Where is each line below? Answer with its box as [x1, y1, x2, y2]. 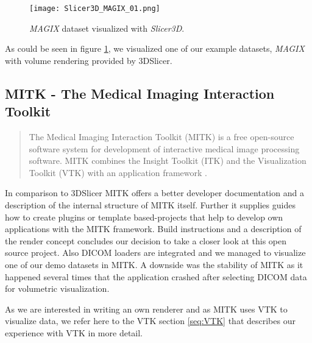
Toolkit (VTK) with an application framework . [29, 166, 207, 179]
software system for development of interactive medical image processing [29, 142, 300, 155]
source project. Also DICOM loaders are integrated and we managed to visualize [5, 246, 306, 259]
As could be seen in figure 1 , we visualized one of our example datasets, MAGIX [5, 42, 305, 55]
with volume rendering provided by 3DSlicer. [5, 54, 172, 66]
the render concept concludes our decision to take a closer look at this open [5, 234, 287, 247]
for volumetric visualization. [5, 282, 110, 295]
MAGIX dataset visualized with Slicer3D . [29, 21, 185, 34]
